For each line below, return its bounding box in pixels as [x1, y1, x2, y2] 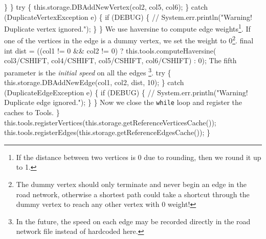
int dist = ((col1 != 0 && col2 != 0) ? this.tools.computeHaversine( [4, 45, 216, 56]
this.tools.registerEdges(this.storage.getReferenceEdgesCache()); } [4, 127, 210, 138]
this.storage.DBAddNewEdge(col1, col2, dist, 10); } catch [4, 77, 184, 88]
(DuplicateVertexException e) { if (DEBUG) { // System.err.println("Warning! [4, 11, 252, 22]
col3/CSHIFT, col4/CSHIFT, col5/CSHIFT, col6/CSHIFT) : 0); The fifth [4, 55, 237, 66]
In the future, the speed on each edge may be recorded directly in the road [16, 216, 251, 226]
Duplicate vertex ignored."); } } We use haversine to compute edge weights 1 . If [4, 22, 251, 34]
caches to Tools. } [4, 107, 60, 117]
